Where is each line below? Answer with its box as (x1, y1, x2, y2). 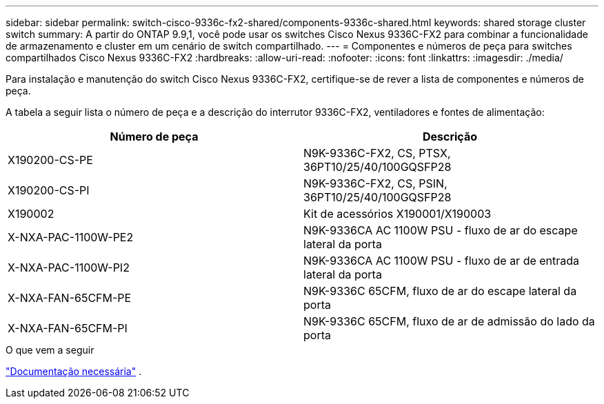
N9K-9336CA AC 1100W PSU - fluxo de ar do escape (303, 223, 578, 237)
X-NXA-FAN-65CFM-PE (8, 291, 132, 305)
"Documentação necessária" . (6, 365, 142, 377)
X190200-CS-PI (8, 183, 90, 197)
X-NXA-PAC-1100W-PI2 (8, 261, 130, 274)
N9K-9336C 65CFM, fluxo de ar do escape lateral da (303, 284, 577, 298)
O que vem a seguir (6, 344, 94, 356)
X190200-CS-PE (8, 153, 93, 167)
